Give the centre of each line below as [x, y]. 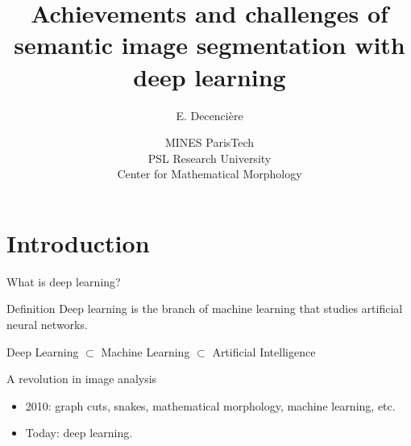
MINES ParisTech [210, 142]
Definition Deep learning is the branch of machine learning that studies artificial [205, 308]
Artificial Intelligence [264, 351]
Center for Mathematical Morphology [210, 174]
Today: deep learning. [79, 433]
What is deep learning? [64, 281]
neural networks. [47, 324]
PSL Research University [210, 158]
